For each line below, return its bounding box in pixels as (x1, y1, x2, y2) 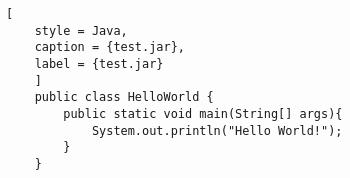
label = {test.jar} (34, 56, 164, 71)
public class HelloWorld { (34, 90, 214, 105)
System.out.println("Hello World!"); (91, 123, 343, 138)
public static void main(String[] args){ (63, 106, 343, 121)
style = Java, (34, 23, 128, 38)
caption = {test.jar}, (34, 40, 185, 55)
